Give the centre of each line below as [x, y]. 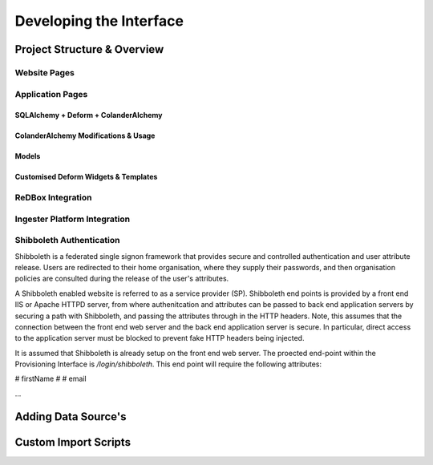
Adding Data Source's [71, 416]
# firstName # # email [51, 379]
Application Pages [51, 94]
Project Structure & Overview [89, 49]
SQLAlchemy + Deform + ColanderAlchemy [89, 115]
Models [28, 156]
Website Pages [45, 72]
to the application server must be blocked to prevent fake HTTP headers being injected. [160, 338]
